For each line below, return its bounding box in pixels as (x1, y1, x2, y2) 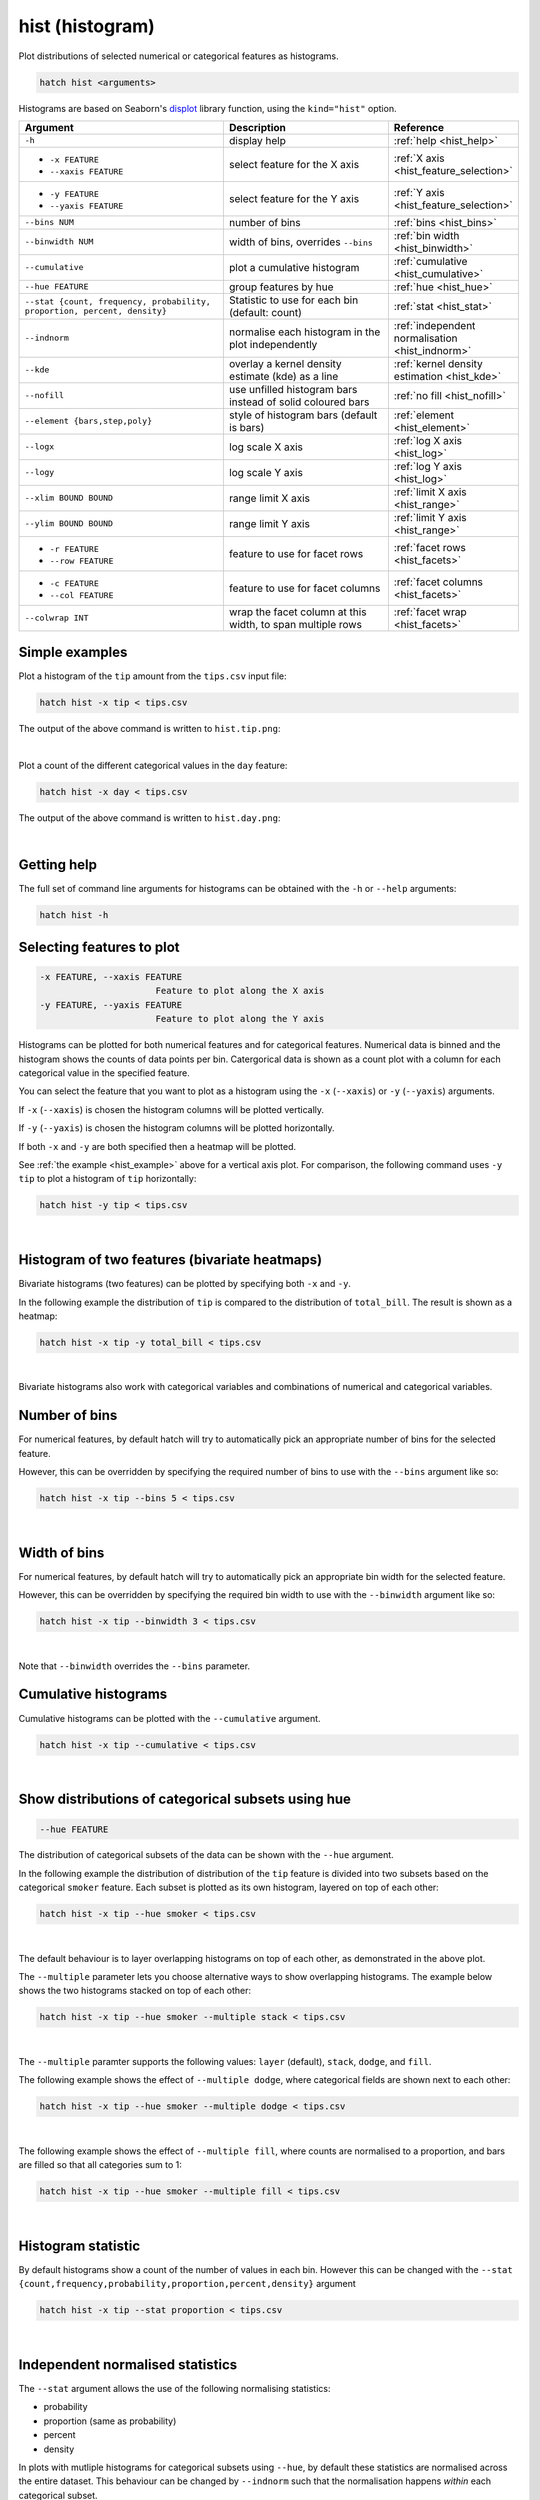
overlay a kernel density (228, 356, 342, 370)
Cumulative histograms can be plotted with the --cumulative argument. (18, 1712, 321, 1724)
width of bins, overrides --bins (228, 235, 374, 249)
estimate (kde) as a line (228, 369, 339, 383)
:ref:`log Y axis (393, 459, 462, 473)
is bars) (228, 420, 265, 434)
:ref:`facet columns (393, 575, 484, 589)
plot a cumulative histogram (228, 260, 360, 274)
